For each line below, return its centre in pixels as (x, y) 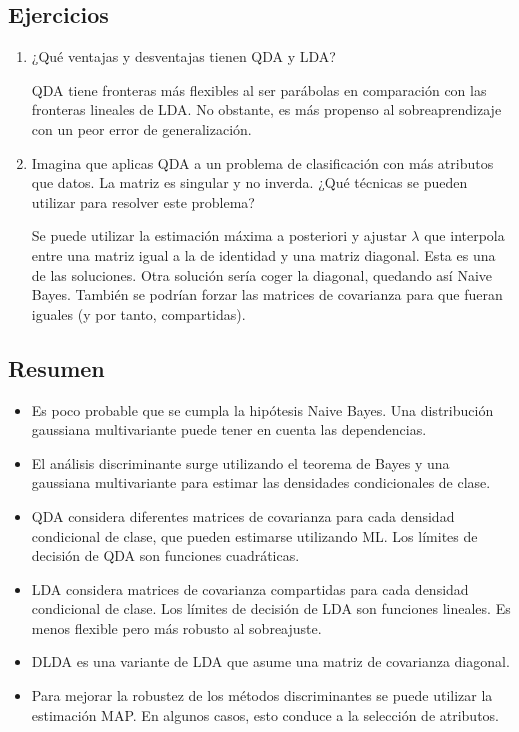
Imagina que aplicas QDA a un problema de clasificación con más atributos (262, 162)
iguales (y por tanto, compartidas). (138, 313)
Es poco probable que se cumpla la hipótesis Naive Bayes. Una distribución (262, 409)
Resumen (56, 367)
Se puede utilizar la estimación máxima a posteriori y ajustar (219, 235)
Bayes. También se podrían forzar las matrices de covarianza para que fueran (267, 294)
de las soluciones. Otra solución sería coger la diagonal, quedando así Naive (262, 274)
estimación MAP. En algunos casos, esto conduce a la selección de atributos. (265, 714)
